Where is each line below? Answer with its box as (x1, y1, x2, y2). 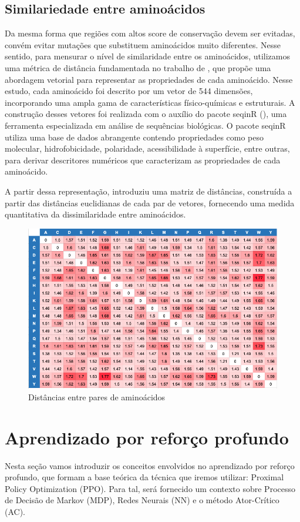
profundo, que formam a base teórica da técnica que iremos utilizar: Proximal (5, 471, 284, 483)
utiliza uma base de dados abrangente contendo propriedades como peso (5, 130, 264, 143)
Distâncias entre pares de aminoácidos (28, 390, 166, 403)
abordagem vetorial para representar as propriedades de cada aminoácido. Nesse (5, 73, 293, 85)
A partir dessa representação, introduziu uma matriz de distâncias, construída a (5, 185, 292, 197)
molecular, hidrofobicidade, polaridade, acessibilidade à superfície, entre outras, (5, 142, 290, 155)
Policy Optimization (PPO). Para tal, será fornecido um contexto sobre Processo (5, 482, 295, 494)
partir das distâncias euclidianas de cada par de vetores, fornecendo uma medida (5, 196, 295, 209)
